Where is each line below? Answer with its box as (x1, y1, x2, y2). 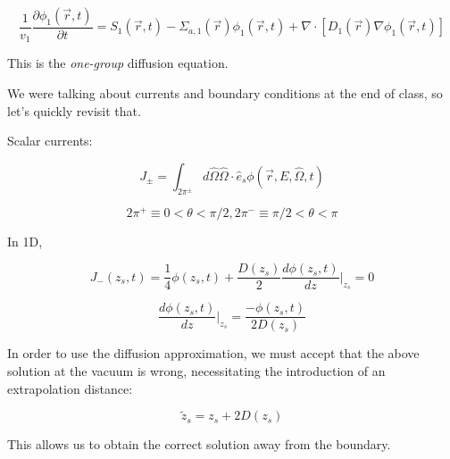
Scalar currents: (7, 131, 93, 150)
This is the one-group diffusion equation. (7, 54, 229, 72)
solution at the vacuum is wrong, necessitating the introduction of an (7, 362, 386, 380)
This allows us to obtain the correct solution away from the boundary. (7, 435, 391, 454)
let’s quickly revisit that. (7, 101, 141, 120)
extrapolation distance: (7, 379, 133, 397)
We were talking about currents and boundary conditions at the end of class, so (7, 84, 443, 103)
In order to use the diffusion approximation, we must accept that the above (7, 344, 420, 363)
